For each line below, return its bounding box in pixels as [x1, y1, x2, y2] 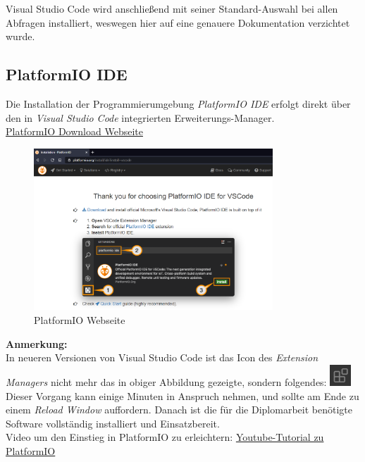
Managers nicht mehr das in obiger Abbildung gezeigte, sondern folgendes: [6, 374, 327, 389]
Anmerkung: [6, 336, 68, 351]
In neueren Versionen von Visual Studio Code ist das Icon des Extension [6, 350, 318, 365]
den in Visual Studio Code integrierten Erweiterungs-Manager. [6, 110, 275, 125]
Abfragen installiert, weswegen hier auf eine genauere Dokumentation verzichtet [6, 15, 350, 30]
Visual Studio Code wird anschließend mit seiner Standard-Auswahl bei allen [6, 1, 338, 15]
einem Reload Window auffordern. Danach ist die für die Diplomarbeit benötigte [6, 402, 352, 417]
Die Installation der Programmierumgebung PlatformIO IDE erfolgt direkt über [6, 96, 351, 111]
